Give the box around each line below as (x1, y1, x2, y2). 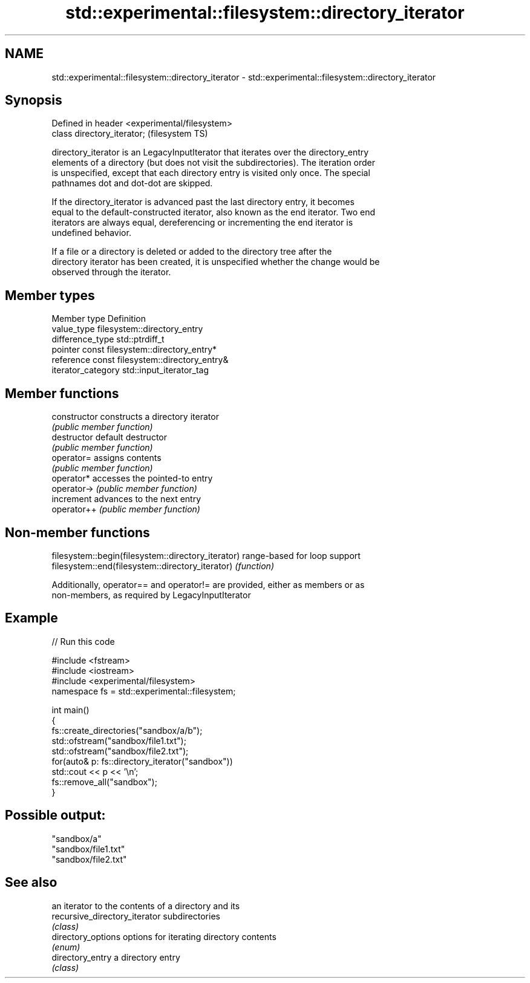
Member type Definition (51, 313, 146, 324)
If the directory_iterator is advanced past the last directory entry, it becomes (51, 197, 355, 207)
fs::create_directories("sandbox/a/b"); (51, 725, 203, 736)
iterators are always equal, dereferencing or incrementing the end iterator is (51, 217, 353, 228)
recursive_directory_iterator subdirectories (51, 910, 220, 921)
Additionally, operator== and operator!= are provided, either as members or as (51, 579, 365, 590)
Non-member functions (5, 524, 150, 540)
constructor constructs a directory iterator (51, 411, 219, 422)
